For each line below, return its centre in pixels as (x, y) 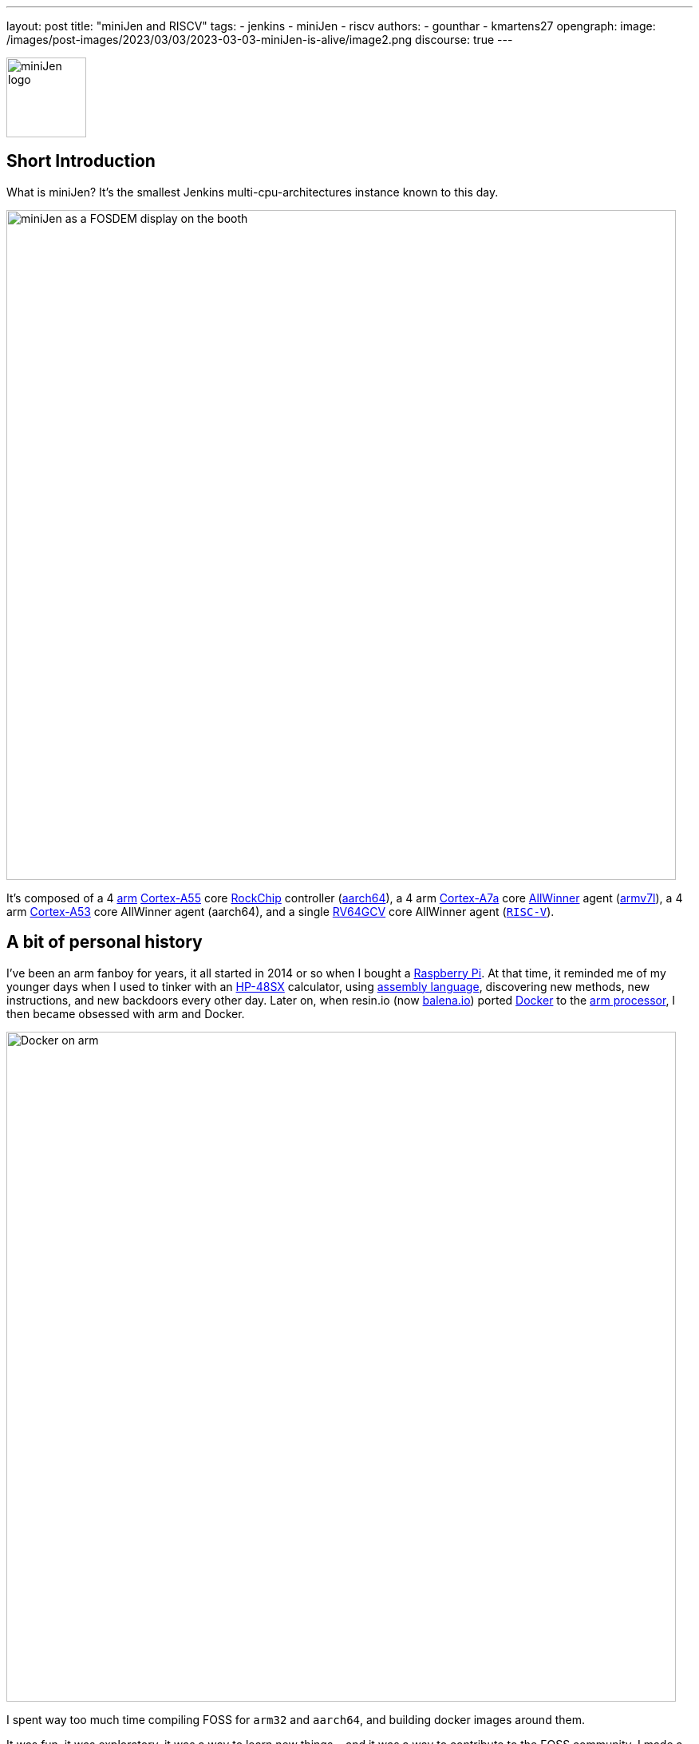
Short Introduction (81, 161)
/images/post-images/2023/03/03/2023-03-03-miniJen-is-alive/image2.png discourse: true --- (260, 40)
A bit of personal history (105, 942)
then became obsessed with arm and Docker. (126, 1013)
